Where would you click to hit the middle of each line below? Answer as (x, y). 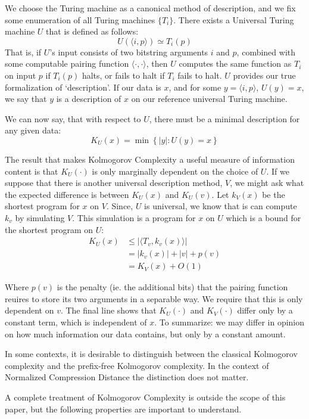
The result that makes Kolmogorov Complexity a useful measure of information (150, 159)
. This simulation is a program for (134, 217)
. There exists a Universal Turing (234, 19)
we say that (26, 99)
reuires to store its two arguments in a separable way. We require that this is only (154, 298)
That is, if (23, 52)
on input (21, 75)
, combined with (266, 52)
